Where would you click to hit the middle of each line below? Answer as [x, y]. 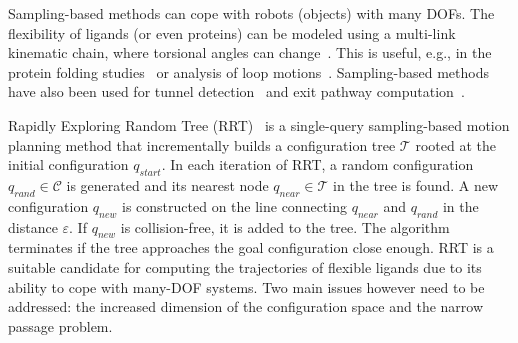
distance [33, 226]
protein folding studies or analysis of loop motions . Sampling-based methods [248, 71]
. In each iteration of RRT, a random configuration [317, 164]
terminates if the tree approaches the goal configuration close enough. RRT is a [251, 247]
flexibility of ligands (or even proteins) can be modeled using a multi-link [232, 32]
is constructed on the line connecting [234, 205]
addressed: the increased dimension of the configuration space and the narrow [246, 306]
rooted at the [455, 144]
